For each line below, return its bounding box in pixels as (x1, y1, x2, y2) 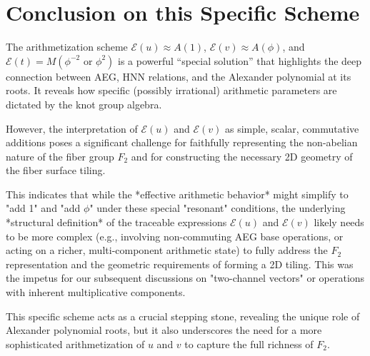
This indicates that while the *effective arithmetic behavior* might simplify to (6, 186, 349, 201)
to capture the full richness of (184, 336, 314, 351)
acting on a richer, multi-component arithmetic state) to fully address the (6, 243, 328, 258)
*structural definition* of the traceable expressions (6, 215, 227, 230)
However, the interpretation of (6, 121, 138, 136)
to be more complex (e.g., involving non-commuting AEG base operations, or (6, 228, 344, 243)
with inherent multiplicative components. (6, 285, 186, 300)
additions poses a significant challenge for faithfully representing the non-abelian (6, 135, 358, 150)
